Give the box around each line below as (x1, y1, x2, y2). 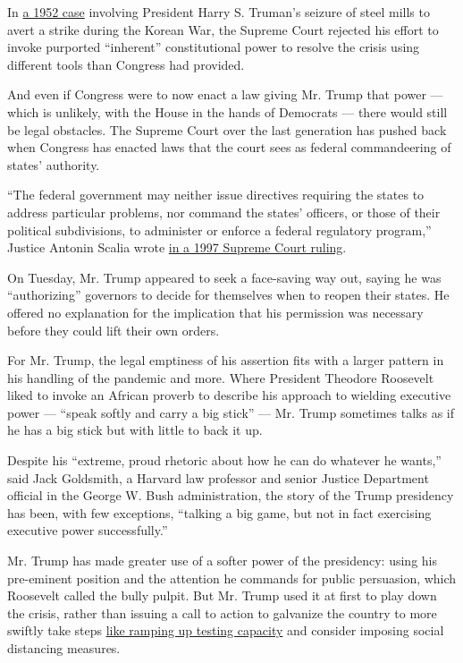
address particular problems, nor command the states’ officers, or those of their (7, 202, 441, 221)
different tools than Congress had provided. (7, 55, 245, 73)
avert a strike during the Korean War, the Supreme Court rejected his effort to (7, 20, 439, 38)
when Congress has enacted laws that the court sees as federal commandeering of (7, 138, 451, 157)
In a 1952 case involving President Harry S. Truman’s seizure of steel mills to (7, 3, 430, 21)
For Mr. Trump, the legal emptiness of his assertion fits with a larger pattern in (7, 351, 444, 370)
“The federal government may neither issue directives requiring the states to (7, 185, 425, 204)
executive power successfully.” (7, 521, 168, 540)
